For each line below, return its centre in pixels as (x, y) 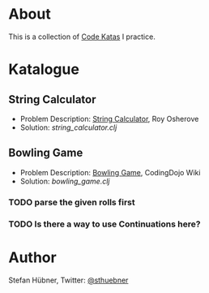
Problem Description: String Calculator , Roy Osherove (109, 118)
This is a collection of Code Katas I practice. (82, 37)
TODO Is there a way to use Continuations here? (104, 224)
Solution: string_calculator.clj (68, 127)
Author (32, 257)
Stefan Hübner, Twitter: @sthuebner (68, 280)
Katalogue (44, 69)
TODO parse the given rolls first (72, 202)
